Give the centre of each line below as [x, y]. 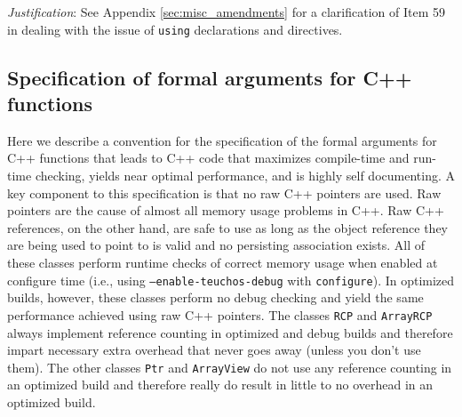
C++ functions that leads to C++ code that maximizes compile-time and [208, 158]
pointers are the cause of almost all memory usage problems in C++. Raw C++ [226, 210]
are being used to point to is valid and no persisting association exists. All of [216, 245]
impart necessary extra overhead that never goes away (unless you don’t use [214, 350]
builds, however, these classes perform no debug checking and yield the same [215, 297]
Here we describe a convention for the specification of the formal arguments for [222, 140]
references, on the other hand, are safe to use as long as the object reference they [228, 227]
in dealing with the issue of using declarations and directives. [175, 29]
